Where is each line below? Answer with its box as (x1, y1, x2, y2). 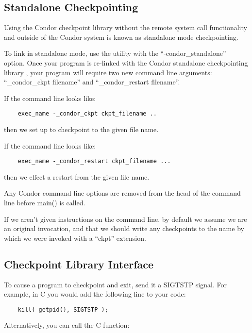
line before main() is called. (4, 198, 85, 208)
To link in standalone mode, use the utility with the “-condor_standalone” (4, 48, 226, 58)
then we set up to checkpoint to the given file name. (4, 124, 159, 134)
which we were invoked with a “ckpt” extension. (4, 233, 146, 243)
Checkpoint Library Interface (4, 256, 154, 271)
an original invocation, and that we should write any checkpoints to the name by (4, 223, 244, 233)
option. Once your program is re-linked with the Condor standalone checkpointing (4, 57, 248, 67)
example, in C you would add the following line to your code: (4, 289, 186, 299)
